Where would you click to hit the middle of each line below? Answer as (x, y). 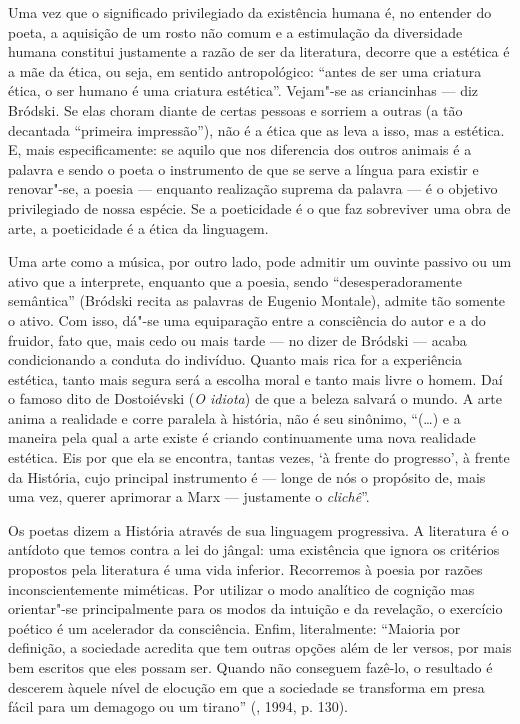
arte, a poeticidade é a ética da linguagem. (138, 227)
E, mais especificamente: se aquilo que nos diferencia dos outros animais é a (240, 149)
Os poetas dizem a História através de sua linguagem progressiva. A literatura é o (258, 529)
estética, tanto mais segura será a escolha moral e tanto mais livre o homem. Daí (255, 378)
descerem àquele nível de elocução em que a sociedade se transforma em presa (246, 686)
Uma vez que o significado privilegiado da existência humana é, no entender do (250, 12)
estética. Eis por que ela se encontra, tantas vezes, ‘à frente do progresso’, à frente (259, 457)
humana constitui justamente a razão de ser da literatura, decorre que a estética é (259, 51)
